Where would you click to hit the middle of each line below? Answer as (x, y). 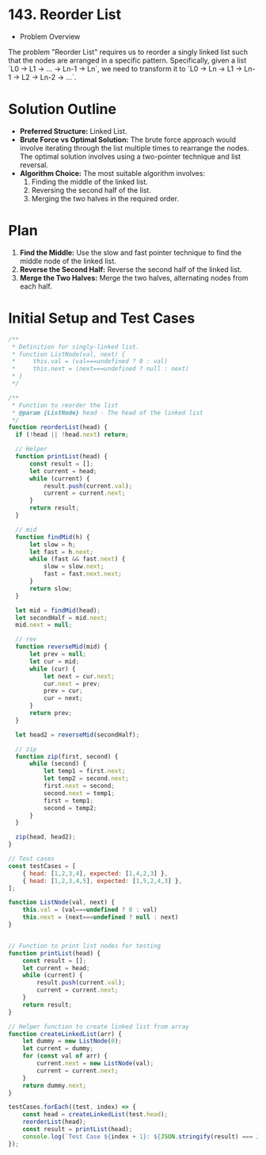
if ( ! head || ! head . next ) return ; (72, 435)
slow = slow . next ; (74, 567)
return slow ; (51, 588)
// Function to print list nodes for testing (84, 946)
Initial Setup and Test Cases (102, 318)
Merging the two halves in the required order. (105, 198)
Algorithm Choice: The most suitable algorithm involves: (112, 173)
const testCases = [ (42, 866)
